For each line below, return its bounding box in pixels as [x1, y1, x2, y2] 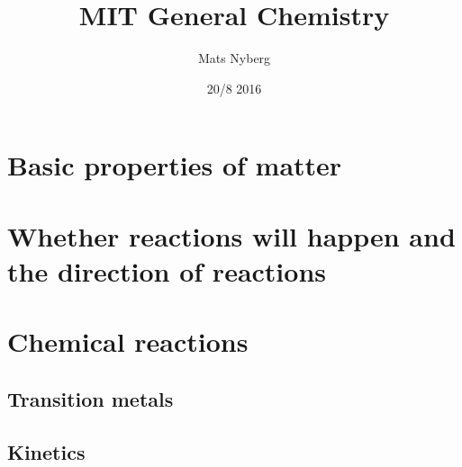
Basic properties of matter [7, 147, 342, 184]
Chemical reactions [7, 323, 249, 360]
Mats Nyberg [197, 49, 271, 67]
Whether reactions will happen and [7, 217, 456, 254]
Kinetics [7, 437, 86, 465]
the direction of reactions [7, 252, 327, 289]
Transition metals [7, 384, 174, 412]
